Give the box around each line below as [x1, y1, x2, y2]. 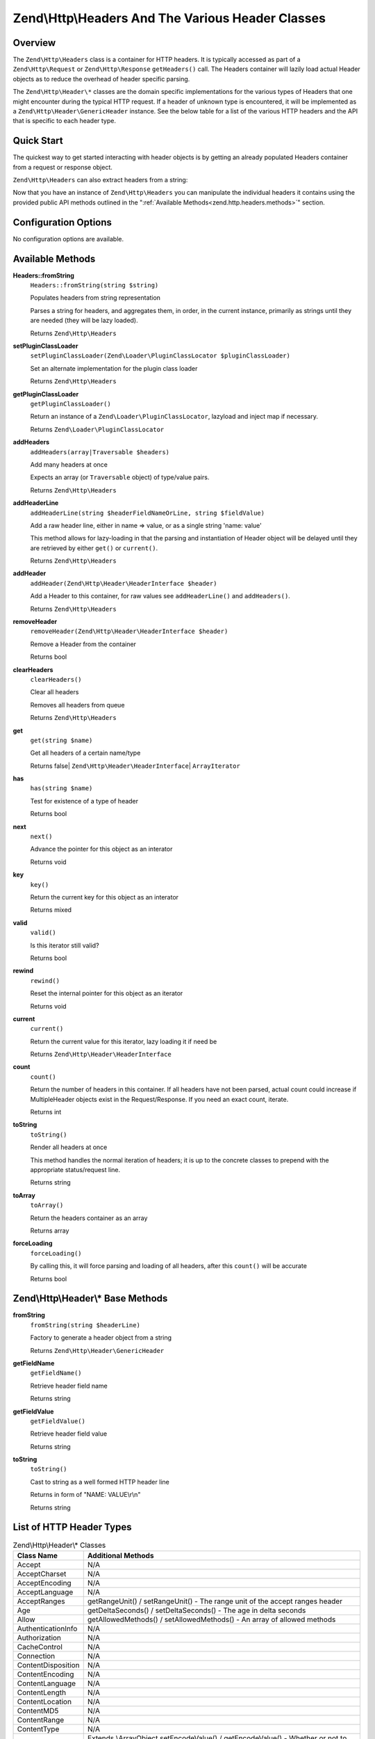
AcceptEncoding [17, 1578, 72, 1587]
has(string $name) [30, 785, 93, 792]
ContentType [17, 1724, 60, 1733]
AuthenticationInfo [17, 1624, 78, 1633]
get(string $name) [30, 736, 93, 744]
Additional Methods [87, 1550, 154, 1560]
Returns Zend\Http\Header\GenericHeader [30, 1346, 165, 1354]
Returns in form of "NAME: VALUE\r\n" [30, 1491, 141, 1499]
